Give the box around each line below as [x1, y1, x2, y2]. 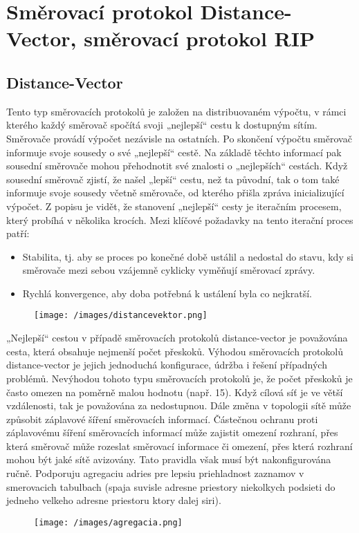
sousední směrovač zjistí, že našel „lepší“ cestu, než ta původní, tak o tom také [6, 171, 340, 186]
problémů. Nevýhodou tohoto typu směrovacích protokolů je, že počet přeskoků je [6, 371, 353, 385]
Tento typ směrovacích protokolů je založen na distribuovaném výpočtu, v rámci [6, 104, 347, 118]
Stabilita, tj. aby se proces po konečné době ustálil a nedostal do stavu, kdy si [22, 249, 353, 263]
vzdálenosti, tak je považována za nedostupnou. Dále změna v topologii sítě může [6, 398, 351, 413]
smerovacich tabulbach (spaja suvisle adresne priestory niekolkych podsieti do [6, 479, 335, 494]
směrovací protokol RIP [84, 24, 315, 53]
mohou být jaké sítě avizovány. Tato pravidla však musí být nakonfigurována [6, 452, 331, 467]
